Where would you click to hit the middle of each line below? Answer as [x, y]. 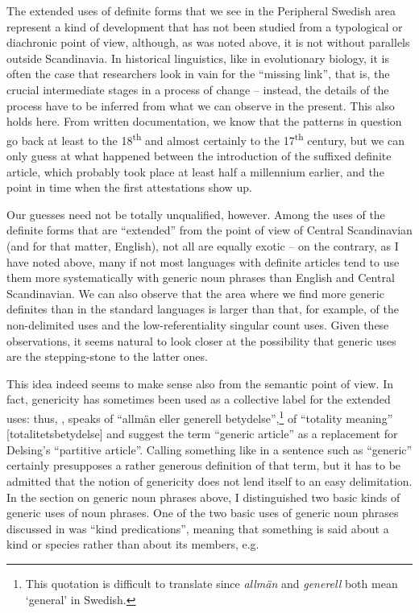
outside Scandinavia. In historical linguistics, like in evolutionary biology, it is [198, 58]
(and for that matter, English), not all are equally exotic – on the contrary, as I [203, 245]
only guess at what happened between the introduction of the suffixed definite [199, 155]
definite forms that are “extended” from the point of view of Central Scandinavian [209, 230]
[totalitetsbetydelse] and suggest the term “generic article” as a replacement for [202, 434]
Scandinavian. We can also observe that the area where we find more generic [195, 293]
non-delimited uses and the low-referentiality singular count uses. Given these [198, 324]
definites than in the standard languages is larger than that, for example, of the [203, 309]
